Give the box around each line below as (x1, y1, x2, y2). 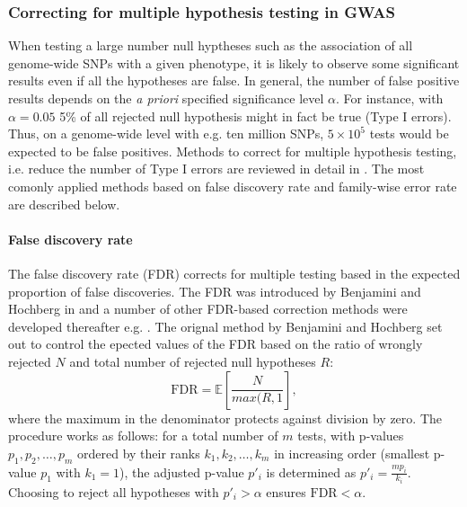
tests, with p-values (297, 426, 404, 445)
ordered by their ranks (76, 443, 200, 462)
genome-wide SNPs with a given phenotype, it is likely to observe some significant (8, 53, 460, 72)
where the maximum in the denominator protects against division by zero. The (8, 408, 442, 427)
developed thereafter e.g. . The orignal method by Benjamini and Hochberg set (8, 316, 443, 335)
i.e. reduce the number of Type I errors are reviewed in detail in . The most (8, 159, 425, 178)
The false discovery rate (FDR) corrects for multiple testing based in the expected (8, 263, 461, 282)
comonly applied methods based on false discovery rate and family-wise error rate (8, 176, 457, 195)
